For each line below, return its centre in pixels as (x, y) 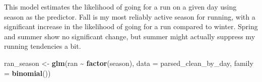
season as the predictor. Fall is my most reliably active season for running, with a (130, 16)
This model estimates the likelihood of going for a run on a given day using (120, 7)
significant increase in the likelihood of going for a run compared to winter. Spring (131, 26)
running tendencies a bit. (43, 46)
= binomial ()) (27, 73)
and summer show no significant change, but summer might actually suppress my (130, 36)
